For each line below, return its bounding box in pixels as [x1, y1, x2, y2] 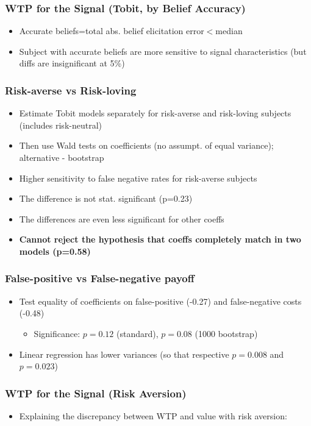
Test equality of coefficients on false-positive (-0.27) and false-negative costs [19, 294, 302, 307]
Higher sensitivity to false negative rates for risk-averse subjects [19, 171, 257, 184]
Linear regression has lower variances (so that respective [19, 347, 229, 360]
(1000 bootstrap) [195, 327, 258, 339]
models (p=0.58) [19, 244, 91, 257]
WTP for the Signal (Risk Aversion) [5, 385, 187, 400]
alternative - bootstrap [19, 151, 104, 163]
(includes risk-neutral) [19, 118, 102, 131]
